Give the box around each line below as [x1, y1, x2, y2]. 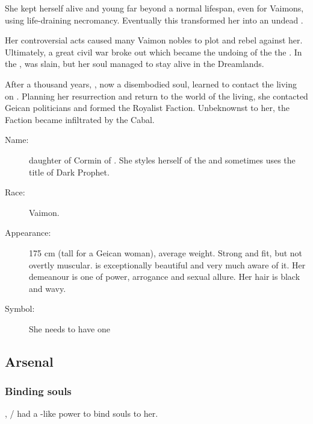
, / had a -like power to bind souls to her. [5, 407, 158, 420]
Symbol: [5, 302, 35, 315]
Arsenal [5, 352, 54, 370]
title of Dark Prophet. [29, 165, 110, 178]
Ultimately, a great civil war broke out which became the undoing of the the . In [5, 45, 302, 58]
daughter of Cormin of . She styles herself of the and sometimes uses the [29, 153, 296, 166]
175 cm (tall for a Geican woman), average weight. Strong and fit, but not [29, 246, 303, 259]
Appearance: [5, 226, 51, 239]
